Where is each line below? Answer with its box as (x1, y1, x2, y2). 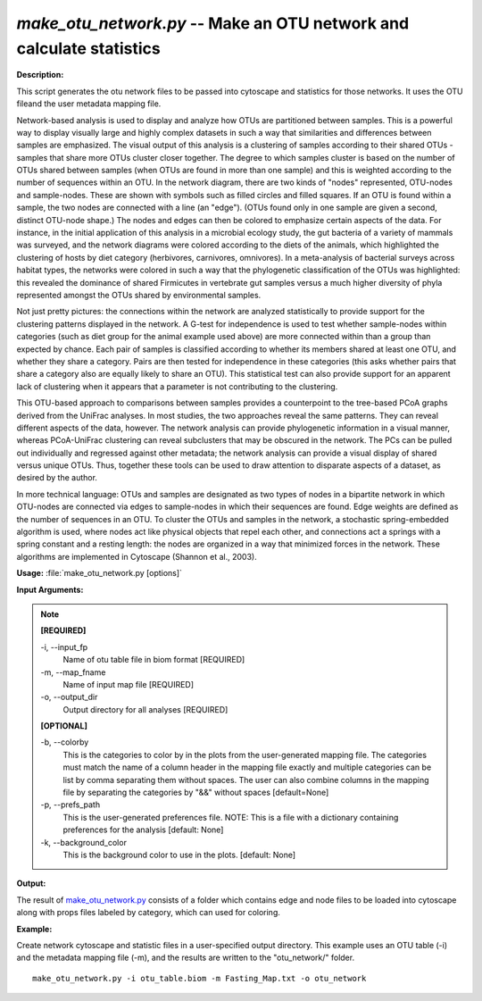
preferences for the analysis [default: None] (62, 824, 224, 835)
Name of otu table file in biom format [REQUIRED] (62, 655, 245, 665)
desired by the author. (16, 472, 98, 483)
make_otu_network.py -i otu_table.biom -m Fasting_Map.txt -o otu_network (32, 973, 367, 983)
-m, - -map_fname (40, 666, 106, 678)
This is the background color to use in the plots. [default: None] (62, 849, 296, 860)
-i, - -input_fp (40, 641, 88, 652)
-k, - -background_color (40, 837, 127, 847)
